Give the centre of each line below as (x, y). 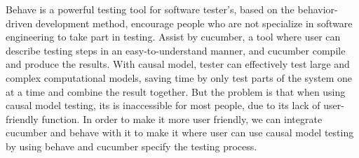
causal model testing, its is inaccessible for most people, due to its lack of (163, 105)
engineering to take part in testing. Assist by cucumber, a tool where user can (173, 37)
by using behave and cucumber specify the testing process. (131, 146)
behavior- (318, 9)
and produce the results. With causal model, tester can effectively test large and (178, 64)
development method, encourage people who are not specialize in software (194, 23)
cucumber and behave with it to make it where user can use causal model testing (180, 132)
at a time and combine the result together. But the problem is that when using (176, 91)
